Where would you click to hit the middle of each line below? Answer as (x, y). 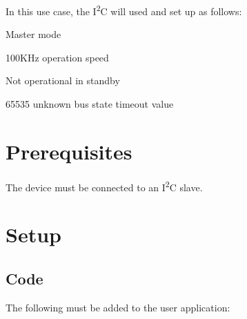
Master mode (33, 34)
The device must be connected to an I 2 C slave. (104, 186)
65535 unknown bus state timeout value (90, 104)
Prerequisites (69, 151)
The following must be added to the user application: (118, 307)
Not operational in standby (63, 80)
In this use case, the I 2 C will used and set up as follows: (124, 10)
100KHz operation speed (57, 57)
